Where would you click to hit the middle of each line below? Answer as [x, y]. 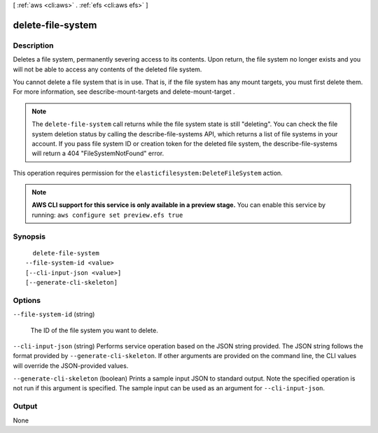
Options [27, 300]
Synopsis [29, 236]
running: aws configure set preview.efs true [107, 215]
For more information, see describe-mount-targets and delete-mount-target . [124, 92]
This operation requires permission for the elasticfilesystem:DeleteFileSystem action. [148, 173]
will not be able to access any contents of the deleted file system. [107, 69]
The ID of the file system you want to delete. [94, 330]
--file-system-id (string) [54, 314]
